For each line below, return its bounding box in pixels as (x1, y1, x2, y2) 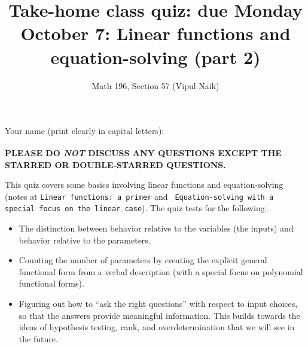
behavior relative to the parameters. (19, 233, 151, 246)
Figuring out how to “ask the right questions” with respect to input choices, (19, 297, 298, 309)
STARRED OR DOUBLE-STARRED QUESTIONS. (5, 158, 226, 171)
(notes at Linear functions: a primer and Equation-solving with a (5, 190, 274, 202)
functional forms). (19, 277, 84, 290)
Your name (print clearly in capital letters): (5, 124, 164, 137)
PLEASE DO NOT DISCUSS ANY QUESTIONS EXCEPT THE (5, 146, 282, 159)
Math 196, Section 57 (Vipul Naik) (92, 79, 219, 92)
